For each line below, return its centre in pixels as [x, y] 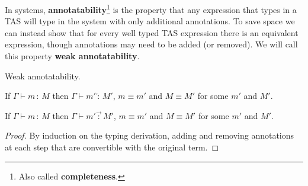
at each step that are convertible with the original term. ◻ [112, 147]
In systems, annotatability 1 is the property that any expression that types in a [151, 9]
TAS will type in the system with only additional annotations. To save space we [150, 21]
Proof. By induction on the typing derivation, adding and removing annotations [150, 135]
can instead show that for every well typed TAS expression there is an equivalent [152, 32]
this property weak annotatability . [72, 56]
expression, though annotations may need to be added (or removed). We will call [151, 44]
